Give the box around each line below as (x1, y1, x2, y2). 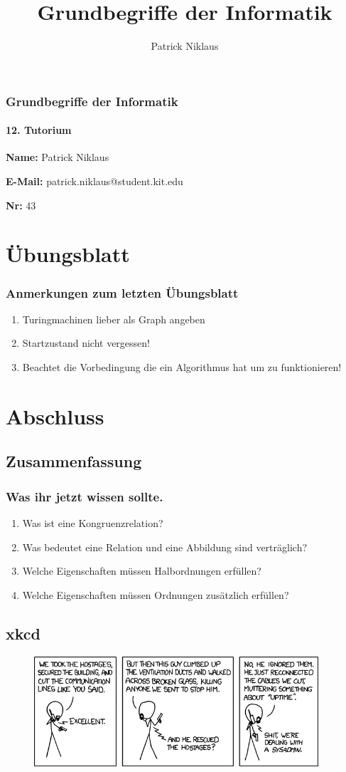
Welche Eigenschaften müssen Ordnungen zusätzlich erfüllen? (22, 587, 289, 602)
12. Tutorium (6, 122, 72, 137)
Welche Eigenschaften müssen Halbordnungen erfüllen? (22, 563, 261, 578)
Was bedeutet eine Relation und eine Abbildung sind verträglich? (22, 539, 308, 554)
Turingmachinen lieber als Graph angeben (22, 311, 205, 326)
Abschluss (6, 401, 104, 430)
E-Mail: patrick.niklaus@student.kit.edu (6, 174, 183, 189)
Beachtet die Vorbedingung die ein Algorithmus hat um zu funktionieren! (22, 360, 342, 374)
